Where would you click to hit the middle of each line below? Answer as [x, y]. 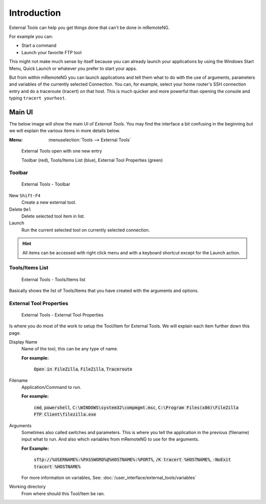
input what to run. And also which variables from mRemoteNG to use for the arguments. [110, 439]
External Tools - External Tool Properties [62, 315]
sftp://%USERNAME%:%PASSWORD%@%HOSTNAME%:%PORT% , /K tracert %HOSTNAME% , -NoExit [132, 460]
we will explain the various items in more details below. [65, 131]
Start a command [39, 46]
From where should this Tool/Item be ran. [63, 493]
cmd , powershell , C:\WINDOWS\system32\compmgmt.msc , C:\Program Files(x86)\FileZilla [136, 407]
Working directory [28, 487]
